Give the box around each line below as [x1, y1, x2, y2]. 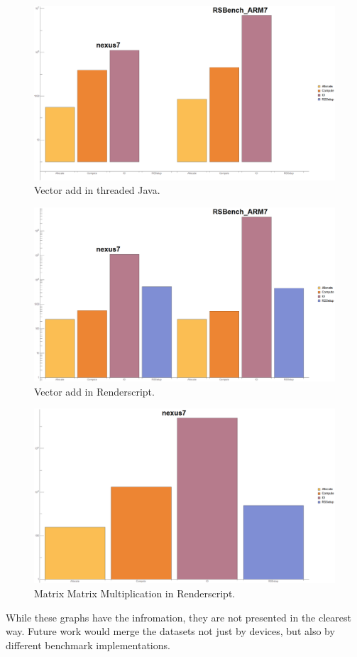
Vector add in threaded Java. [34, 183, 160, 197]
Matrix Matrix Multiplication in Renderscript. [34, 585, 236, 600]
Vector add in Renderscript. [34, 384, 155, 398]
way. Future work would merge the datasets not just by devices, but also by [6, 624, 335, 639]
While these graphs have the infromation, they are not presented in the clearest [6, 609, 351, 624]
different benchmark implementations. [6, 637, 170, 652]
